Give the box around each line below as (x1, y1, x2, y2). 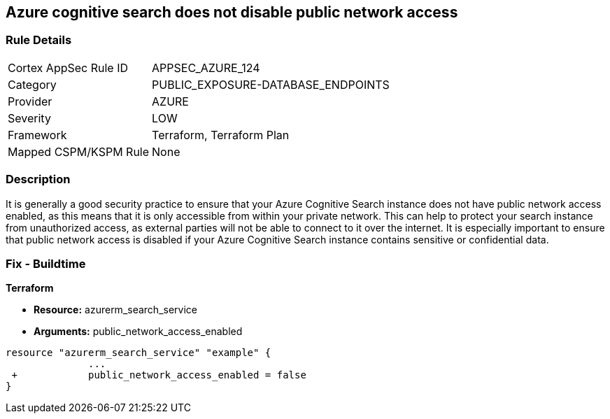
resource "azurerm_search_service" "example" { (6, 347, 271, 359)
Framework (8, 127, 67, 142)
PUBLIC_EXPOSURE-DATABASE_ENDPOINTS (152, 77, 390, 92)
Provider (8, 94, 52, 108)
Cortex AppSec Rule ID (8, 60, 129, 75)
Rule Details (6, 33, 72, 48)
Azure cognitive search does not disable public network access (6, 3, 458, 21)
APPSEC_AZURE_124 (152, 60, 260, 75)
